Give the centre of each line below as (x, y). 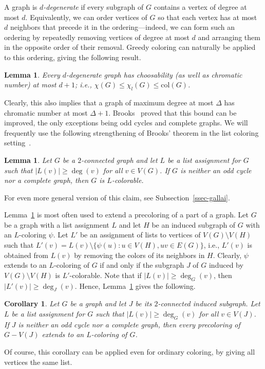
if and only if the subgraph (142, 265)
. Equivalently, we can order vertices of (86, 17)
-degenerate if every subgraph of (93, 7)
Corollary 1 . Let (32, 303)
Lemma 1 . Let (28, 160)
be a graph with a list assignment (57, 224)
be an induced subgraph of (194, 224)
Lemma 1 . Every (32, 74)
